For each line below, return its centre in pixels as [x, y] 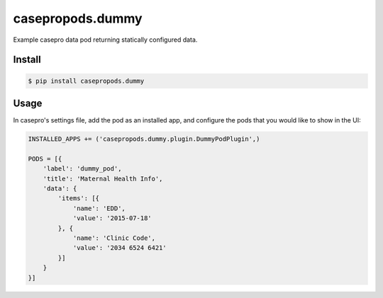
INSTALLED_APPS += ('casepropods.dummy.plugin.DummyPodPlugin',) [144, 139]
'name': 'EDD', [99, 208]
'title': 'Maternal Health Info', [103, 178]
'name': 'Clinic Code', [114, 238]
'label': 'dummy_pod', [82, 169]
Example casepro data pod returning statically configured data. [105, 40]
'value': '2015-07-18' [112, 218]
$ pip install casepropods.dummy [86, 81]
